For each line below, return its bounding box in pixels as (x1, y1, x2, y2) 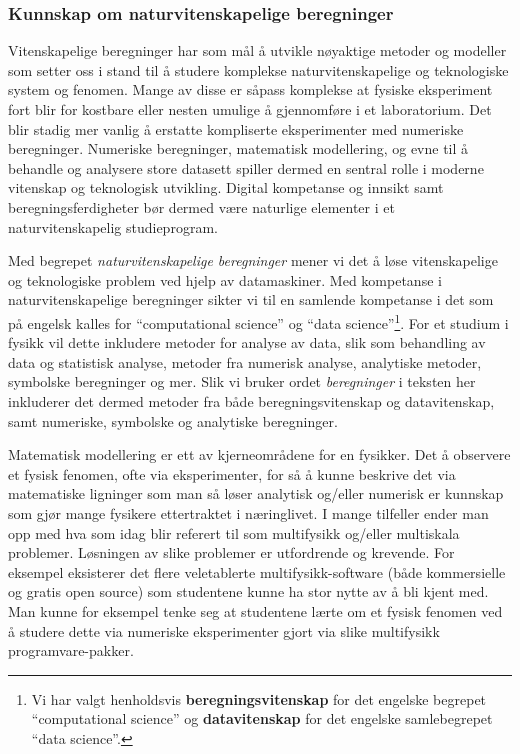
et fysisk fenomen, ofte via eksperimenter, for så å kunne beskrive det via (8, 463, 456, 484)
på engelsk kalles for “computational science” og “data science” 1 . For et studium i (8, 309, 509, 333)
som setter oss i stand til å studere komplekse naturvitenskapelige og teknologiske (8, 59, 509, 80)
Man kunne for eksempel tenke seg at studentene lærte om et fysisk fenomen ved (8, 600, 503, 621)
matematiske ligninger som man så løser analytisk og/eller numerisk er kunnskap (8, 483, 504, 504)
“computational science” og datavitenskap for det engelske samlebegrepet (31, 708, 493, 729)
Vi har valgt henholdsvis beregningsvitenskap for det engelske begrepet (31, 688, 487, 709)
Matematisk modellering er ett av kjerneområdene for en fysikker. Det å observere (8, 444, 511, 465)
